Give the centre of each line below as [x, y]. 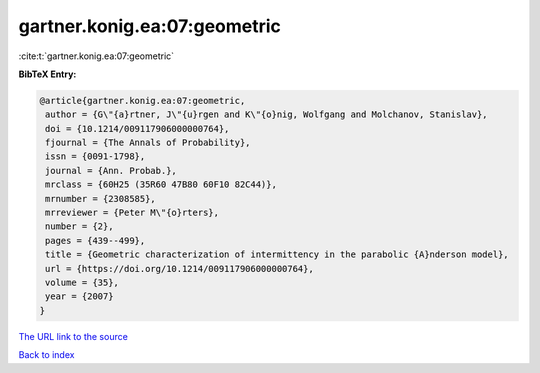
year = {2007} [79, 296]
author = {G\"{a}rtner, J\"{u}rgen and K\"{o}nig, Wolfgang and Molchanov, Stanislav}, [267, 114]
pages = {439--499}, [95, 240]
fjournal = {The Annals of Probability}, [148, 143]
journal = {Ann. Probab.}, [111, 170]
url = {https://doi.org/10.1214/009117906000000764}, [179, 268]
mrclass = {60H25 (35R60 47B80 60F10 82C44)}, [161, 184]
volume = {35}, [82, 282]
